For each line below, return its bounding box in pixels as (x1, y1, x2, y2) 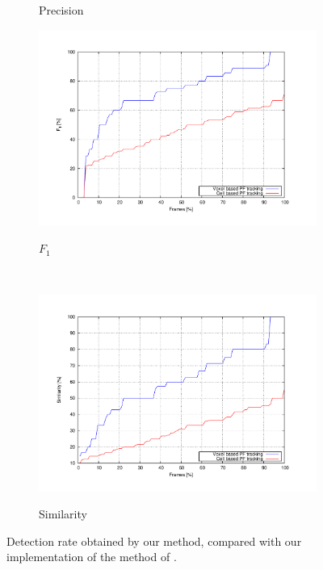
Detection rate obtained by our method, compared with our (6, 532, 302, 549)
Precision (39, 2, 84, 18)
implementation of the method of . (6, 548, 177, 565)
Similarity (39, 505, 87, 522)
